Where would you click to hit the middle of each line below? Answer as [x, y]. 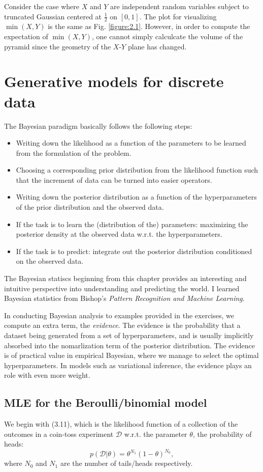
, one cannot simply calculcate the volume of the [167, 36]
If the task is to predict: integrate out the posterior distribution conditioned [134, 251]
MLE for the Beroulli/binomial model [106, 402]
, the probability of [222, 434]
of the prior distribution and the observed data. [90, 207]
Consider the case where [42, 6]
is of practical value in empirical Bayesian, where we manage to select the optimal [131, 355]
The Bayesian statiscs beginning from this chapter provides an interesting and [125, 278]
